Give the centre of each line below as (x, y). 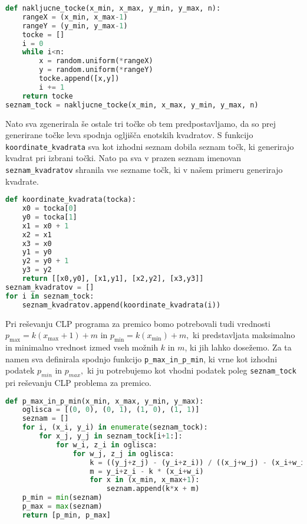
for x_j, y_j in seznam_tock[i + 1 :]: (111, 436)
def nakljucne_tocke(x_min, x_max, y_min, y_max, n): (113, 8)
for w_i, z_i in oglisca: (106, 445)
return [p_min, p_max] (66, 515)
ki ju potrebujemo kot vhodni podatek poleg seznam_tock (192, 370)
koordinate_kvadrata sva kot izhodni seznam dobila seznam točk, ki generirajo (150, 146)
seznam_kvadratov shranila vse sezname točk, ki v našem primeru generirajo (144, 169)
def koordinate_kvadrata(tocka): (71, 200)
